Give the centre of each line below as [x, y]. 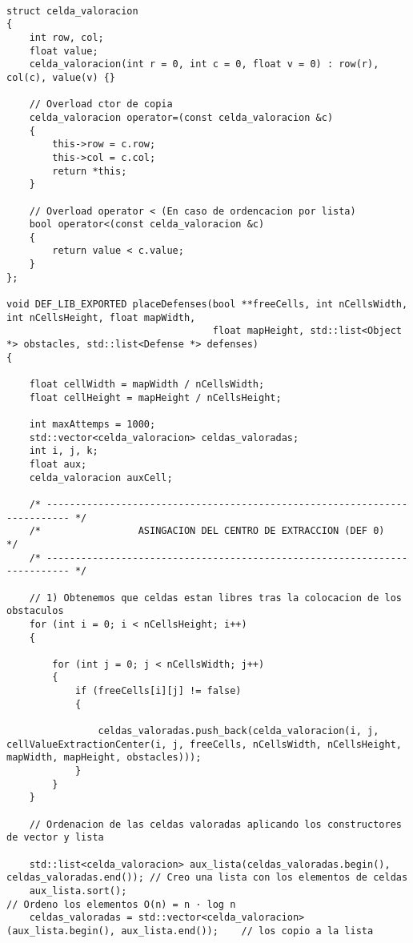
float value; [64, 51]
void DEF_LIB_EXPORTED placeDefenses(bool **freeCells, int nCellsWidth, [207, 305]
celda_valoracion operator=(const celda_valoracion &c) [181, 117]
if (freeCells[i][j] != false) [158, 691]
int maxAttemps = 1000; [92, 424]
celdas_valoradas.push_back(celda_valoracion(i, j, [239, 731]
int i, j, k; [64, 451]
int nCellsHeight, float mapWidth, [101, 317]
